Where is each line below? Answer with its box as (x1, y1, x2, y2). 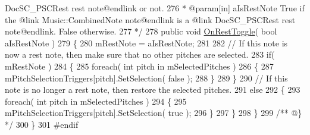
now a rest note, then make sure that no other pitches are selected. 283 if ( (5, 48, 275, 61)
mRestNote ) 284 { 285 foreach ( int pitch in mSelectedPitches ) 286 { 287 (5, 59, 274, 72)
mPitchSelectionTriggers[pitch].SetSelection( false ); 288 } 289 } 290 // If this (5, 71, 288, 84)
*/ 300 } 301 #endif (5, 118, 79, 130)
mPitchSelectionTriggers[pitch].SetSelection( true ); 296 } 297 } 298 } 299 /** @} (5, 106, 302, 119)
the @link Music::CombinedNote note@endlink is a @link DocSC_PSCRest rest (5, 13, 296, 26)
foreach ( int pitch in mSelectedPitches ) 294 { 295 (5, 95, 187, 107)
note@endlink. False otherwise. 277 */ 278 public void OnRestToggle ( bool (5, 25, 277, 37)
